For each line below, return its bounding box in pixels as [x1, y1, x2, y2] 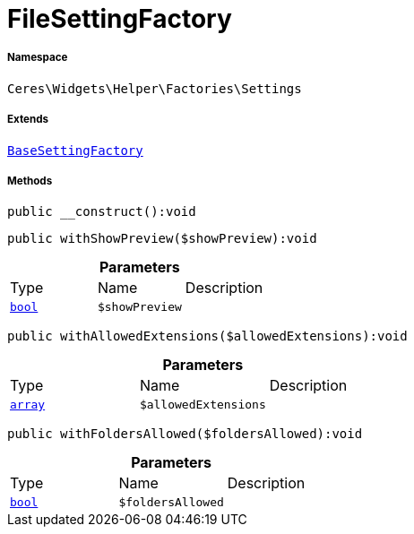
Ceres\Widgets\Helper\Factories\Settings [7, 81, 302, 96]
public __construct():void [7, 204, 196, 220]
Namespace [7, 51, 68, 65]
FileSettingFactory [7, 4, 232, 34]
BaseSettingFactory [7, 142, 143, 158]
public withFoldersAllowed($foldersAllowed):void [7, 426, 363, 442]
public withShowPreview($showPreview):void [7, 231, 317, 246]
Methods [7, 174, 53, 187]
